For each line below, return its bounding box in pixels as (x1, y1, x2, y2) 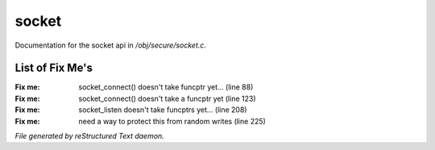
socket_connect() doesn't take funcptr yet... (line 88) (78, 82, 254, 92)
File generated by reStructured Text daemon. (14, 131, 164, 141)
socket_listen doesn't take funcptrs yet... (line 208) (78, 105, 247, 115)
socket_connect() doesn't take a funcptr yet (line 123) (78, 94, 256, 103)
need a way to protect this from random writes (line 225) (78, 116, 266, 126)
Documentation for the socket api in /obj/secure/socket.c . (14, 40, 207, 50)
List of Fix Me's (14, 61, 93, 75)
